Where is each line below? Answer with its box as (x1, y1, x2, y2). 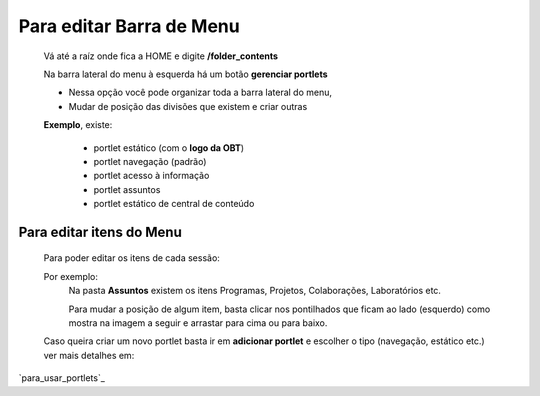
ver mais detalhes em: (43, 349, 135, 361)
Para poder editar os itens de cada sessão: (43, 252, 220, 264)
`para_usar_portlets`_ (18, 372, 105, 384)
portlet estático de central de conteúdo (93, 198, 255, 210)
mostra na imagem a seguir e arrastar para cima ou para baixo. (68, 317, 328, 329)
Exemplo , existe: (43, 119, 113, 131)
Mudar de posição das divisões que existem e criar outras (68, 100, 308, 112)
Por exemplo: (43, 270, 99, 282)
